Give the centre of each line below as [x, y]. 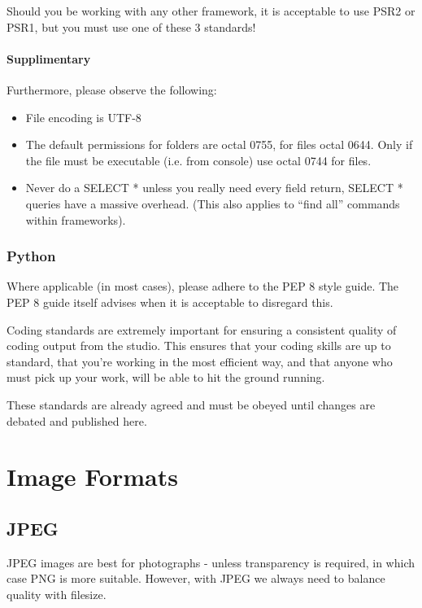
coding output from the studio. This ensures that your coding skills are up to [199, 346]
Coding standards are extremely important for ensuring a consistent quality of [202, 329]
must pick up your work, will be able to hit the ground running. [166, 377]
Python [31, 256]
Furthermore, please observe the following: [112, 89]
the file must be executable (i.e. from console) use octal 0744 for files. [198, 160]
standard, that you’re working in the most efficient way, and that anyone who [200, 361]
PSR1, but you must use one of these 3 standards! [131, 26]
